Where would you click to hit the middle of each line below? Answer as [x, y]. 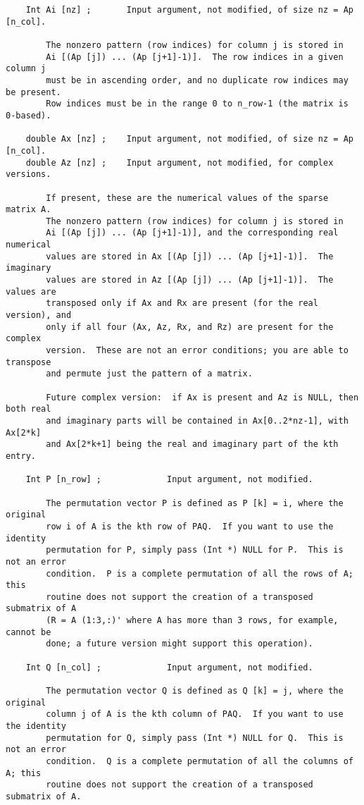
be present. [33, 92]
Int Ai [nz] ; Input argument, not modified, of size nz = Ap [189, 10]
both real [29, 409]
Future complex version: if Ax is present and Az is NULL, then [202, 397]
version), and [39, 315]
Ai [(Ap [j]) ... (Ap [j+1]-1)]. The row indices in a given [195, 57]
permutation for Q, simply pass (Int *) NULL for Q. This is [195, 738]
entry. [21, 456]
